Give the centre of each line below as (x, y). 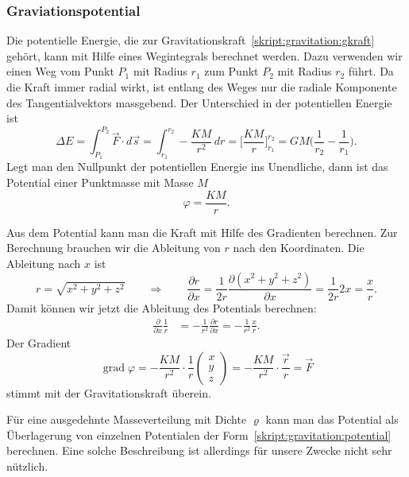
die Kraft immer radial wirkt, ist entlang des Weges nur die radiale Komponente (202, 87)
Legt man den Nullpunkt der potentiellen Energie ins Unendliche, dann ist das (197, 167)
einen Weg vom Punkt (60, 71)
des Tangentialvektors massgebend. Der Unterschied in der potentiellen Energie (199, 102)
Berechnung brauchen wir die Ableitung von (114, 248)
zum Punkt (232, 71)
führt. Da (371, 71)
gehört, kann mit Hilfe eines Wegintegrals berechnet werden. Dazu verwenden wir (204, 55)
